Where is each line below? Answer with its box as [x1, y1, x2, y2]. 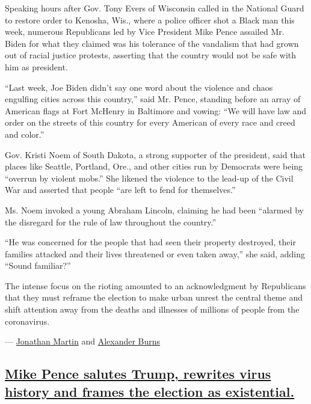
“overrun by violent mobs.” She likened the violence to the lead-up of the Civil [5, 171, 294, 184]
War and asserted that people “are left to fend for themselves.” [5, 183, 236, 196]
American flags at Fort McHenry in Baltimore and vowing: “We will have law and [5, 104, 307, 117]
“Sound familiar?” [5, 259, 71, 272]
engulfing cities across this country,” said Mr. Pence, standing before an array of [5, 93, 301, 105]
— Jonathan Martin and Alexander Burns [5, 335, 161, 347]
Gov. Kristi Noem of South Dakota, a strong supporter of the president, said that [5, 148, 306, 161]
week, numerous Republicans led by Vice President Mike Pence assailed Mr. [5, 25, 285, 38]
